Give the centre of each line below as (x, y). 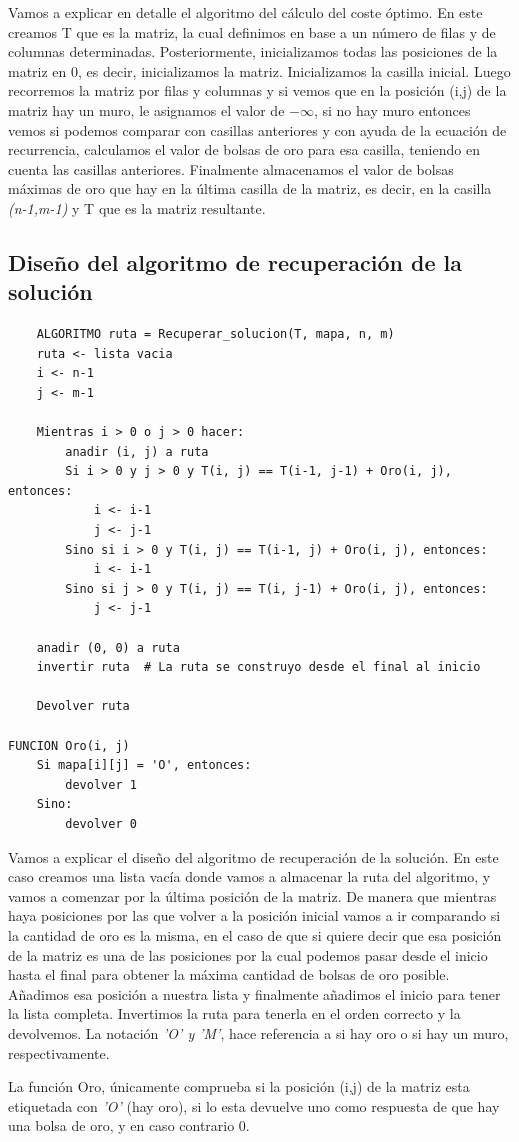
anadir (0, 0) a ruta (108, 647)
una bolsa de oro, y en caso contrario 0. (129, 1125)
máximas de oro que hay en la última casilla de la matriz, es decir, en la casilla (250, 188)
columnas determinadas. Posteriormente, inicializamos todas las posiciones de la (253, 51)
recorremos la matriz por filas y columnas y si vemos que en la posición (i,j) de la (257, 90)
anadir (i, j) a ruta (137, 451)
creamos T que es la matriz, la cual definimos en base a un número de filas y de (252, 31)
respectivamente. (59, 1052)
